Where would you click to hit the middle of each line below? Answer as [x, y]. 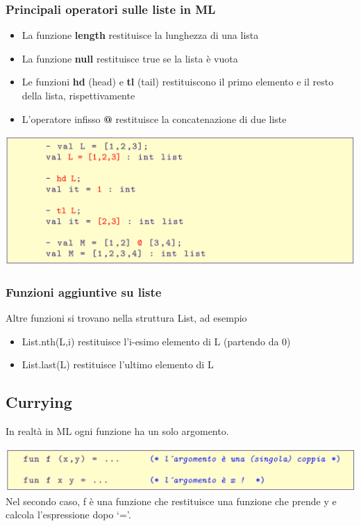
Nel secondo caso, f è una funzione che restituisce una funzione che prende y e [171, 501]
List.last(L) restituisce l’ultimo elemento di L [118, 364]
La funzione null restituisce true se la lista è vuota [130, 58]
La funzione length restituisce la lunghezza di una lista [140, 35]
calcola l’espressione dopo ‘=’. [68, 515]
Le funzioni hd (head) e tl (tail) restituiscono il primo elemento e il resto [178, 82]
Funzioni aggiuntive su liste [84, 291]
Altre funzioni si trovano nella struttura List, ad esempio [126, 318]
